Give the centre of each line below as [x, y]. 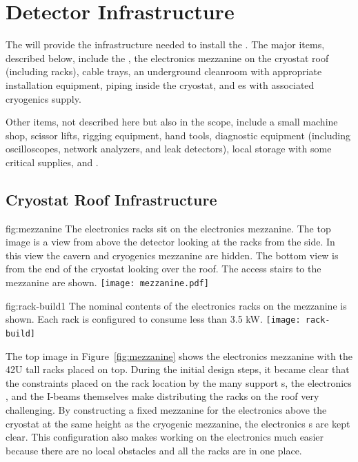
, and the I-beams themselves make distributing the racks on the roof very [162, 396]
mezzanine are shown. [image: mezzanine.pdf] [107, 282]
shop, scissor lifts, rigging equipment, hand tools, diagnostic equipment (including [178, 135]
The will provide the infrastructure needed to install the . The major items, [165, 44]
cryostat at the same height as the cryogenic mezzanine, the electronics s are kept [178, 423]
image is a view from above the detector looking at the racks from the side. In [170, 242]
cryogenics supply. [43, 98]
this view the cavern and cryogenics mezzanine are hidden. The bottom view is [172, 255]
